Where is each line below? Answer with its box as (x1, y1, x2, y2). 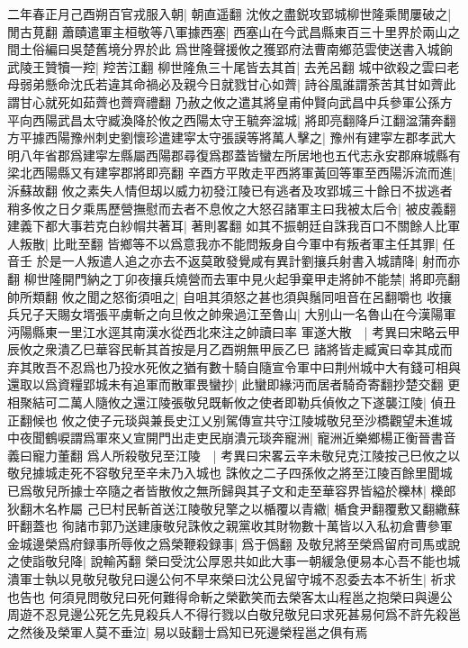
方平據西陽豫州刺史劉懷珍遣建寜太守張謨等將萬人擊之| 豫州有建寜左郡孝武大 (7, 128, 456, 147)
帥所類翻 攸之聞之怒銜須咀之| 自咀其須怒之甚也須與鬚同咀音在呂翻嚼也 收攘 (7, 287, 452, 306)
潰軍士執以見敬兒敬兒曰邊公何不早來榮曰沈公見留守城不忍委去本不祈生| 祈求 (7, 570, 456, 588)
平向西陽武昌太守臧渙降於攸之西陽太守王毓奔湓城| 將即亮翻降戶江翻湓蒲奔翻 (7, 110, 456, 129)
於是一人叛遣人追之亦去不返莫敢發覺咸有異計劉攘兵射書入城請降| (36, 251, 418, 270)
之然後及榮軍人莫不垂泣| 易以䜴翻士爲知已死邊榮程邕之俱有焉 (7, 622, 368, 641)
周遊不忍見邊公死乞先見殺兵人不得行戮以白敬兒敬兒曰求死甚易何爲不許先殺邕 (7, 605, 461, 624)
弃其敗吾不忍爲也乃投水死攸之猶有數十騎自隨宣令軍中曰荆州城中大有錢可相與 (7, 357, 461, 376)
